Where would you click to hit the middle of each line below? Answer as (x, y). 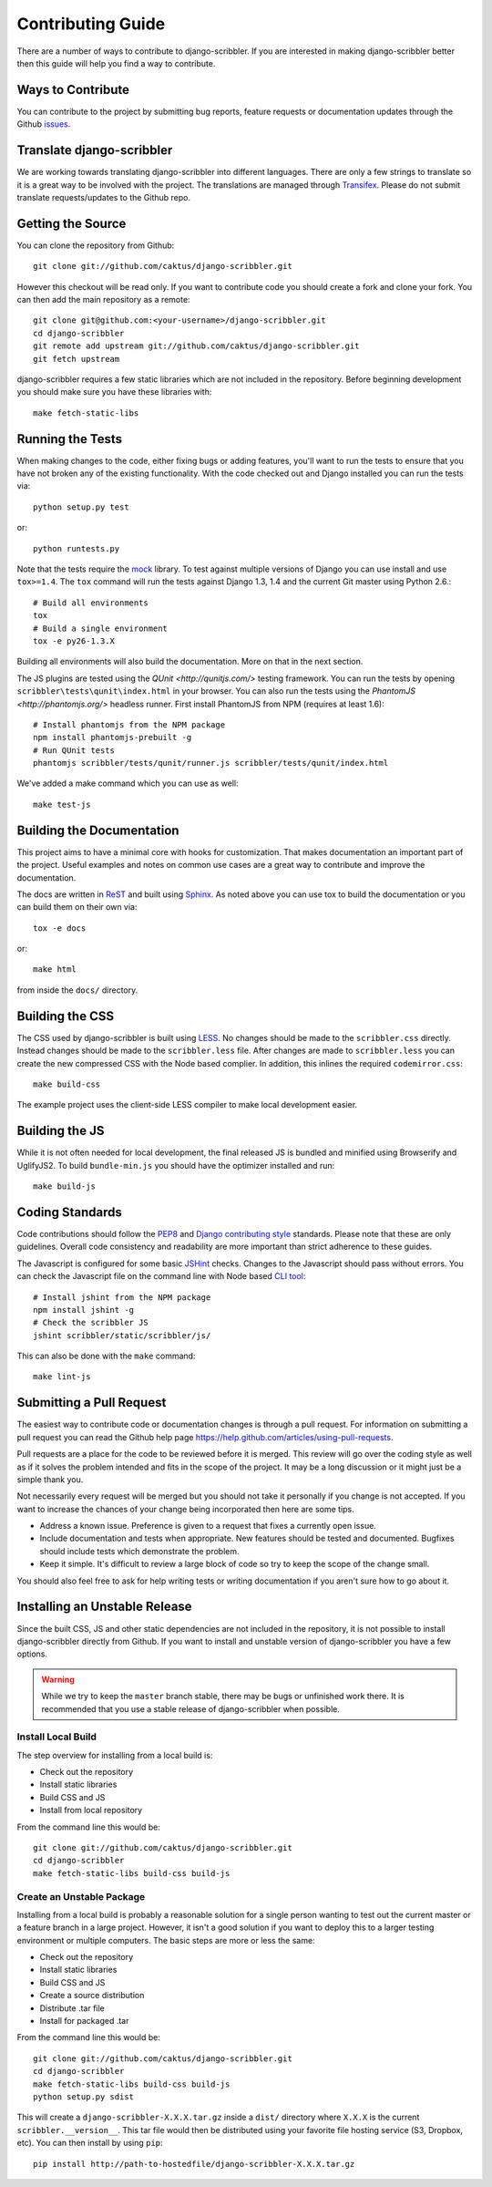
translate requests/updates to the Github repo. (104, 197)
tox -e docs (60, 928)
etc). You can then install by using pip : (90, 2143)
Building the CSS (65, 1016)
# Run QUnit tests (74, 750)
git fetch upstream (77, 359)
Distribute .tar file (72, 2008)
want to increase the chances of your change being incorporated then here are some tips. (185, 1509)
